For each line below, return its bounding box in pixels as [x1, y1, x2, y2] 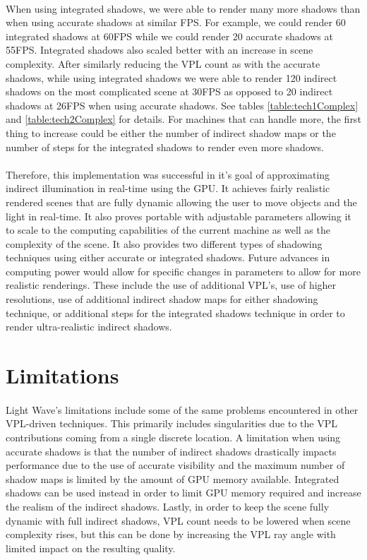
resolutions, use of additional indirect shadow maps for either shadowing [6, 292, 318, 306]
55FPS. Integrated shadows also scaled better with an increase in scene [6, 42, 313, 57]
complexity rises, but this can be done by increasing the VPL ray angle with [6, 527, 336, 542]
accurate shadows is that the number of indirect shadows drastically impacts [6, 443, 337, 458]
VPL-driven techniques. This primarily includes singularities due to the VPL [6, 416, 337, 431]
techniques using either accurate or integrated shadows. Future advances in [6, 250, 330, 265]
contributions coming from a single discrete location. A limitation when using [6, 430, 341, 444]
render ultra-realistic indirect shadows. [6, 319, 172, 334]
